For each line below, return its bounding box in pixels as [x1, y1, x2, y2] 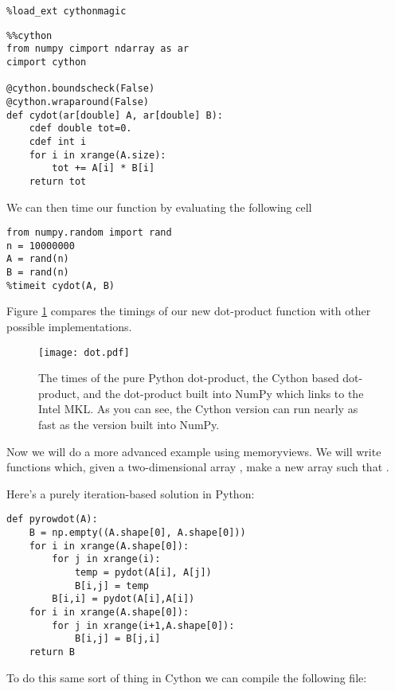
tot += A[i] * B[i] [52, 162, 155, 174]
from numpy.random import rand [6, 227, 172, 239]
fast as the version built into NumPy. [38, 416, 220, 433]
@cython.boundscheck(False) [6, 83, 155, 95]
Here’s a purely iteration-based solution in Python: [6, 485, 255, 502]
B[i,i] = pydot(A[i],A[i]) [52, 593, 195, 605]
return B [29, 646, 75, 658]
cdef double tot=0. [29, 123, 132, 135]
